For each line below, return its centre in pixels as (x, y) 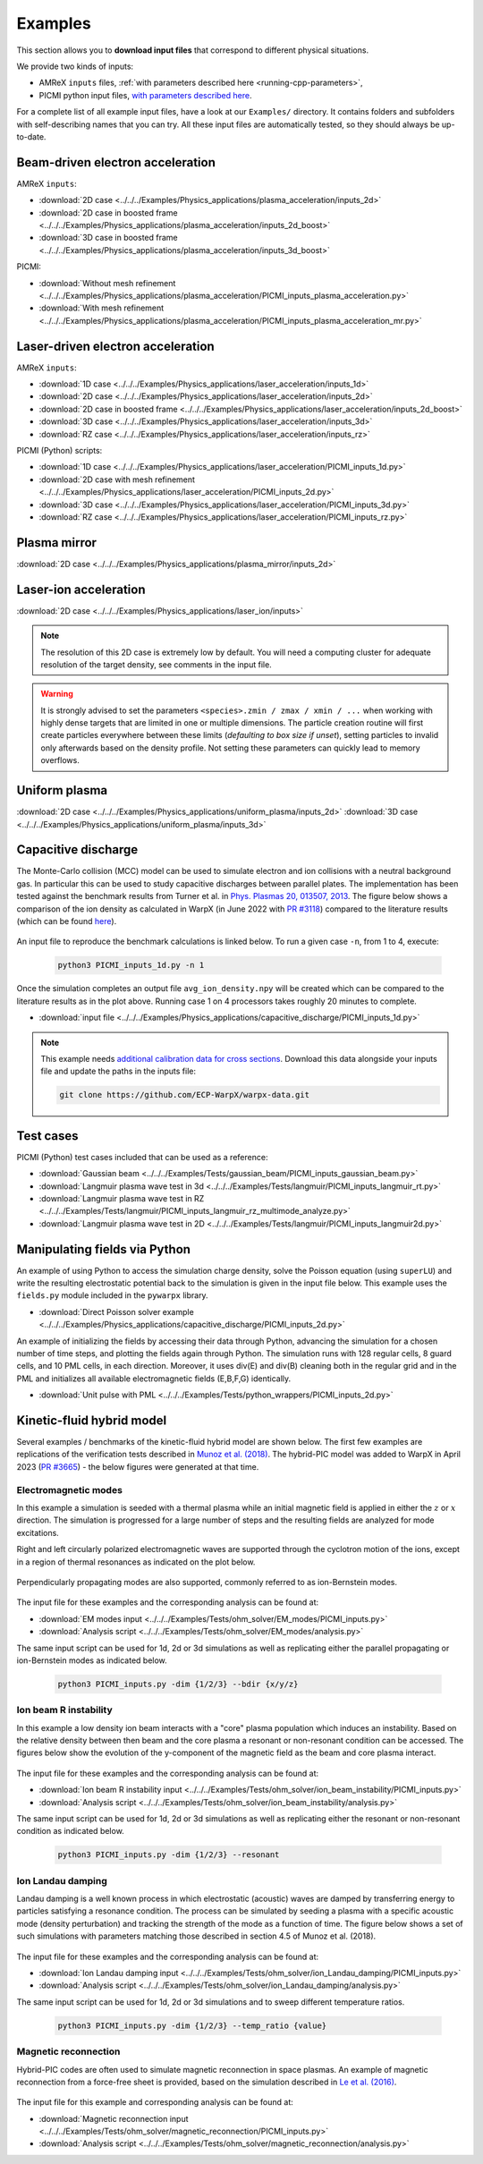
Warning (57, 694)
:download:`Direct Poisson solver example (116, 1311)
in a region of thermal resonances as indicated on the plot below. (136, 1562)
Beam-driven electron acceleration (116, 162)
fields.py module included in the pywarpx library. (113, 1295)
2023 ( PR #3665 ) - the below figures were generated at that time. (138, 1466)
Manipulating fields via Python (104, 1249)
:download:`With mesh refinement (102, 308)
